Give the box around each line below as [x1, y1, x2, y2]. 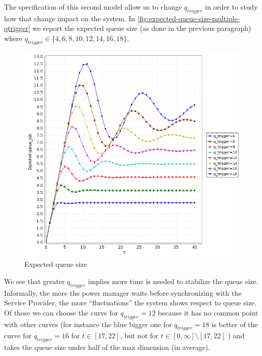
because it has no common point [158, 307, 258, 318]
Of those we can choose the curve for [4, 307, 118, 318]
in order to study [205, 2, 258, 12]
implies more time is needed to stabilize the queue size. [88, 275, 258, 286]
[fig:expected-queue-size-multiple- [137, 13, 240, 23]
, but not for [120, 330, 159, 341]
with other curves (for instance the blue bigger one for [4, 319, 172, 329]
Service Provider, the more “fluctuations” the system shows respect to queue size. [4, 297, 257, 308]
